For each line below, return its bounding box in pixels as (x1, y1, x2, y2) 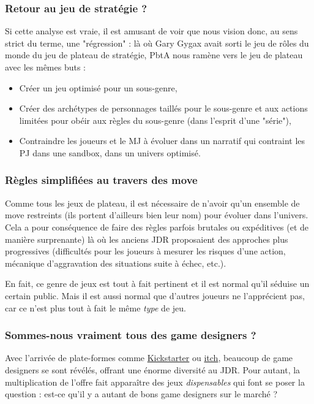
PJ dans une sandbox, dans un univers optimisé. (19, 146, 201, 159)
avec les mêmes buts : (5, 61, 86, 73)
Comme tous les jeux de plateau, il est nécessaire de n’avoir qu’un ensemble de (5, 196, 300, 209)
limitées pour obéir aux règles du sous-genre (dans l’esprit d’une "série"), (19, 113, 291, 126)
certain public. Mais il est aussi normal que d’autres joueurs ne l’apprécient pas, (5, 289, 305, 302)
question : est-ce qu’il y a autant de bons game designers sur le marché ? (5, 387, 278, 400)
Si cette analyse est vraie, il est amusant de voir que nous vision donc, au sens (5, 25, 298, 37)
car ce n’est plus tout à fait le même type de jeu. (5, 301, 186, 314)
